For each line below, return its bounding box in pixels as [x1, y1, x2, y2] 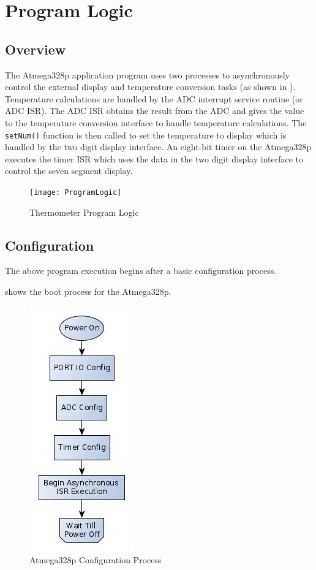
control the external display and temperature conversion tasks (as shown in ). [5, 80, 296, 93]
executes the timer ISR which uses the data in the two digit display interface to [5, 152, 304, 165]
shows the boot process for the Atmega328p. [5, 285, 171, 298]
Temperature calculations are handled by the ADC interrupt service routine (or [5, 92, 303, 105]
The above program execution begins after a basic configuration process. [5, 264, 277, 277]
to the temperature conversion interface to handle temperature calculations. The [5, 116, 307, 129]
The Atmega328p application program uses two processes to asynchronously [5, 68, 290, 81]
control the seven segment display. [5, 164, 133, 177]
